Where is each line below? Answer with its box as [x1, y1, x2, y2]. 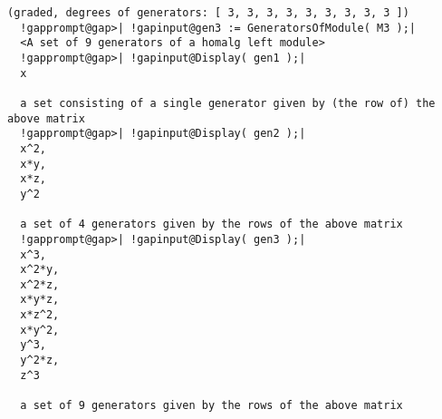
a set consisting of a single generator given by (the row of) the [20, 96, 436, 110]
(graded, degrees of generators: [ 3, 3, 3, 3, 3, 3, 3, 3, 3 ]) [7, 6, 409, 19]
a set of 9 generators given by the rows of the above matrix [20, 399, 403, 413]
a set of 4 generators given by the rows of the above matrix [20, 218, 403, 231]
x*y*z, [20, 293, 60, 307]
